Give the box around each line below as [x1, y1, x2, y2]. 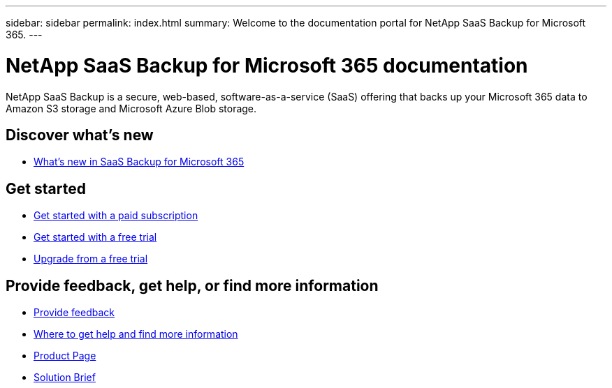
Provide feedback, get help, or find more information [6, 276, 379, 294]
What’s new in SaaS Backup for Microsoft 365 [34, 156, 245, 168]
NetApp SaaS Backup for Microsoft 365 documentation [6, 53, 528, 77]
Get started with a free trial [34, 231, 157, 244]
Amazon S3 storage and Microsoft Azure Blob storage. [6, 102, 257, 114]
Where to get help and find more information [34, 328, 238, 341]
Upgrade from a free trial [34, 253, 148, 265]
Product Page [34, 350, 96, 362]
